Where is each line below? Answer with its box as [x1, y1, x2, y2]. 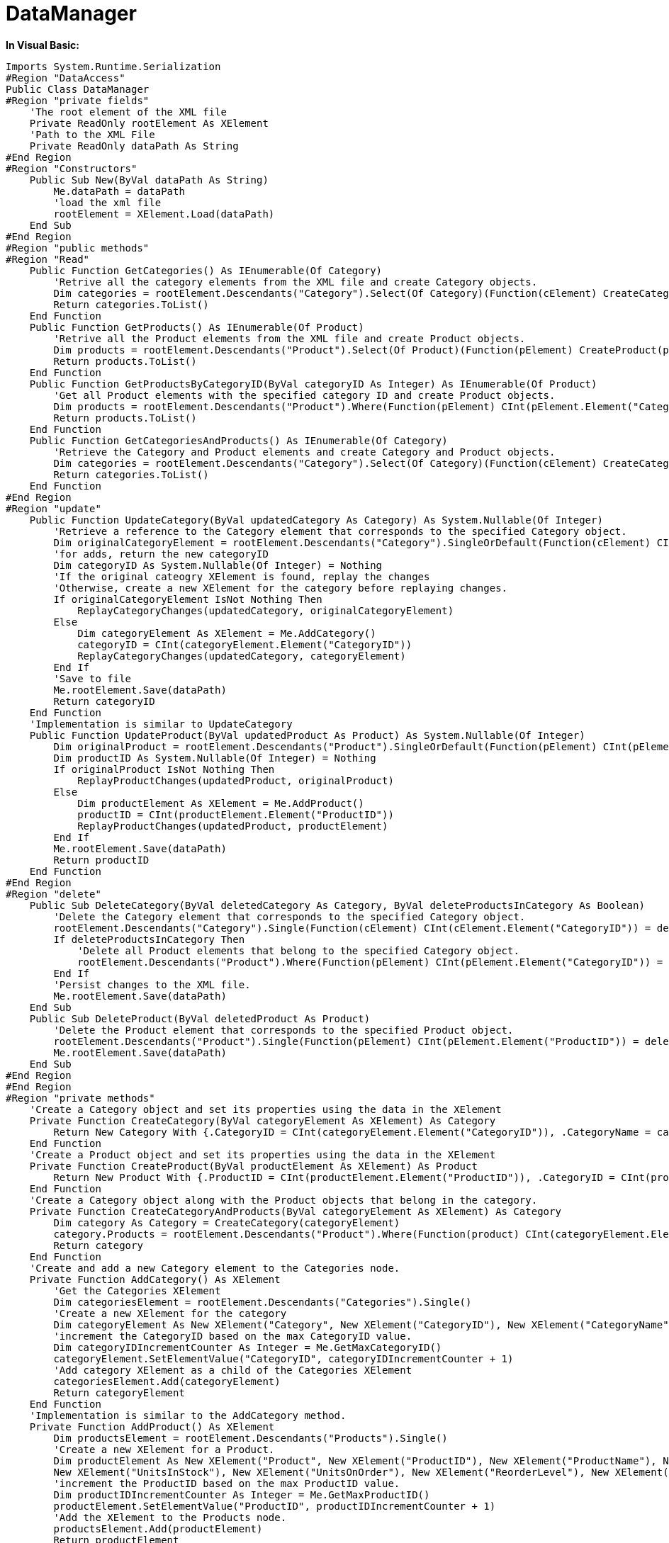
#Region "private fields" [6, 94, 150, 106]
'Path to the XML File [29, 128, 155, 140]
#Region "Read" [6, 253, 90, 265]
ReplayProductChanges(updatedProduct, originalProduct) [77, 774, 394, 786]
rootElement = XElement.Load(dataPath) [53, 208, 275, 220]
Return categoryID [53, 695, 155, 707]
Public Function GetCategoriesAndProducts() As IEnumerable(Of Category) [29, 434, 448, 446]
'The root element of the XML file [29, 106, 227, 118]
